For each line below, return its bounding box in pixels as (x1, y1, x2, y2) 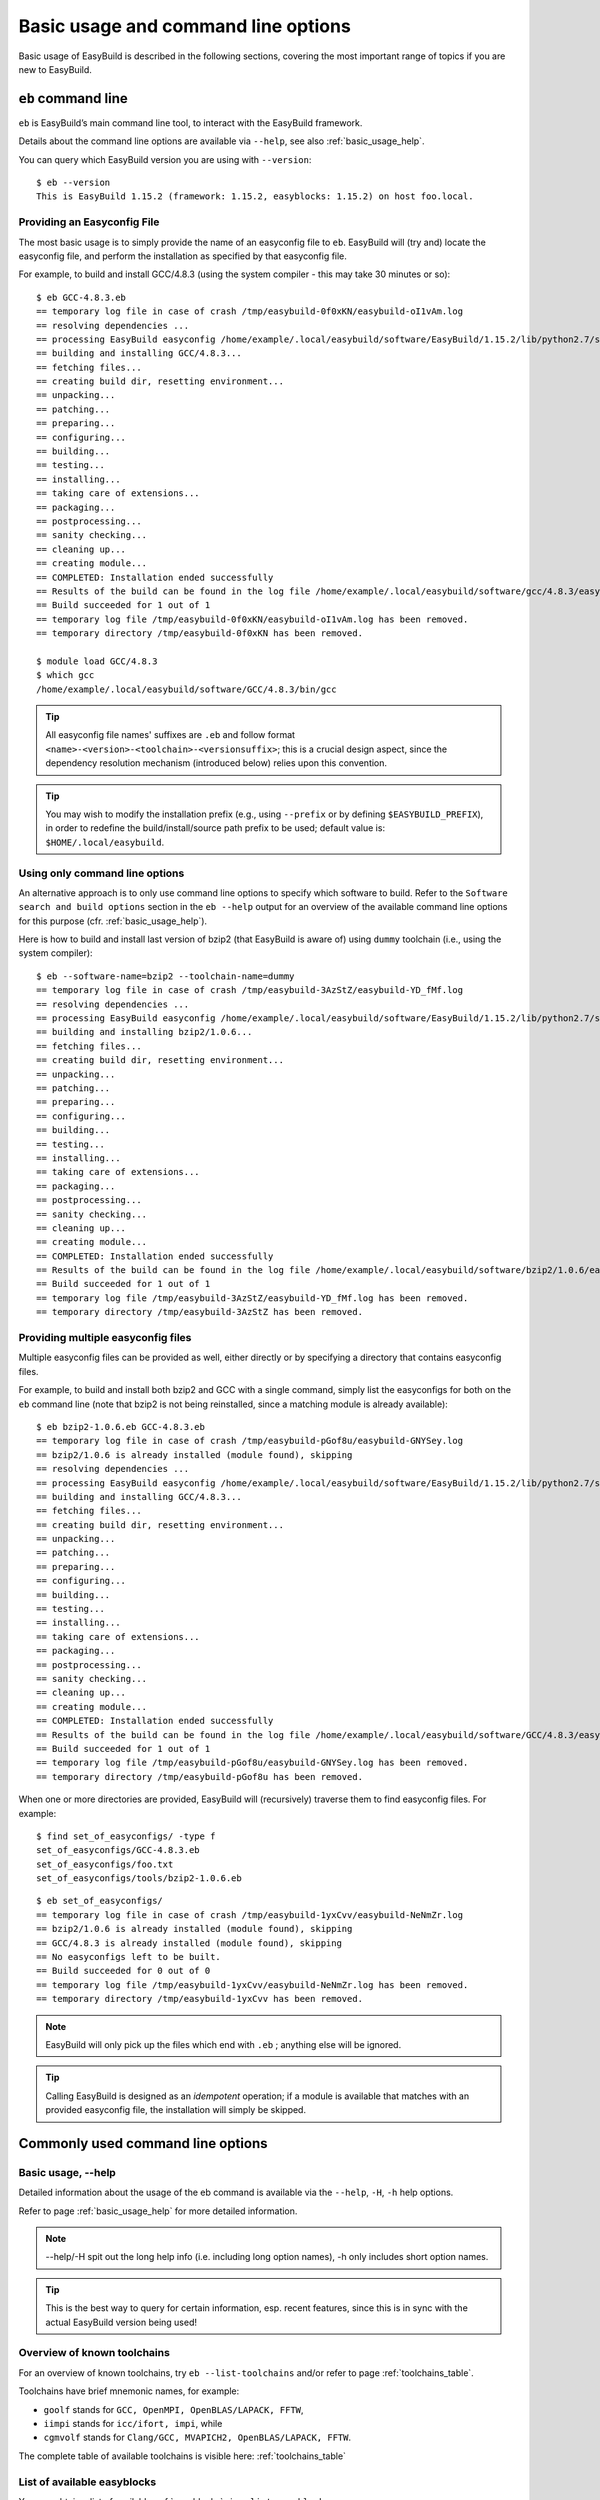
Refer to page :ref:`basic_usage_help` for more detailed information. (18, 2205, 298, 2217)
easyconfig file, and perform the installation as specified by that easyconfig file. (18, 250, 347, 262)
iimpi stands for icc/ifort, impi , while (43, 2417, 223, 2429)
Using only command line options (18, 866, 185, 880)
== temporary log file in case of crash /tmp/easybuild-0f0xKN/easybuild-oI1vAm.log (36, 306, 464, 317)
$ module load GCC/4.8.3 (36, 655, 158, 667)
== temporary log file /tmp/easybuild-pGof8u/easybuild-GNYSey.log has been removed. (36, 1757, 469, 1769)
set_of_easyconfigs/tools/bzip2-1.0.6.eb (36, 1873, 242, 1884)
